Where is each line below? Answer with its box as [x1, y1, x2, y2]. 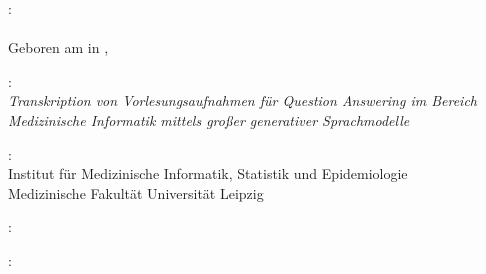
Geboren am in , [8, 37, 109, 58]
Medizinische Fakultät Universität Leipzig [8, 182, 264, 203]
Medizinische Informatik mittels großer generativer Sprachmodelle [8, 109, 410, 130]
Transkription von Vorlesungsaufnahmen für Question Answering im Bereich [8, 90, 478, 111]
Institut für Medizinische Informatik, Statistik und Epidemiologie [8, 163, 408, 184]
